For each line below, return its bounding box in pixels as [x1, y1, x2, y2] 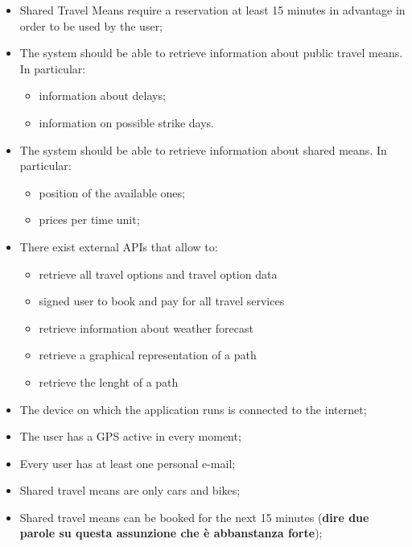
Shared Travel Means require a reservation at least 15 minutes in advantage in [19, 2, 406, 18]
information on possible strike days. [39, 114, 214, 131]
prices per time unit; [39, 211, 140, 228]
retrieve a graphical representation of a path [39, 346, 257, 363]
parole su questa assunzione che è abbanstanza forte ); [19, 524, 323, 541]
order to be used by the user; [19, 17, 163, 34]
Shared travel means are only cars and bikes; [19, 482, 241, 499]
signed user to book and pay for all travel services [39, 292, 285, 309]
